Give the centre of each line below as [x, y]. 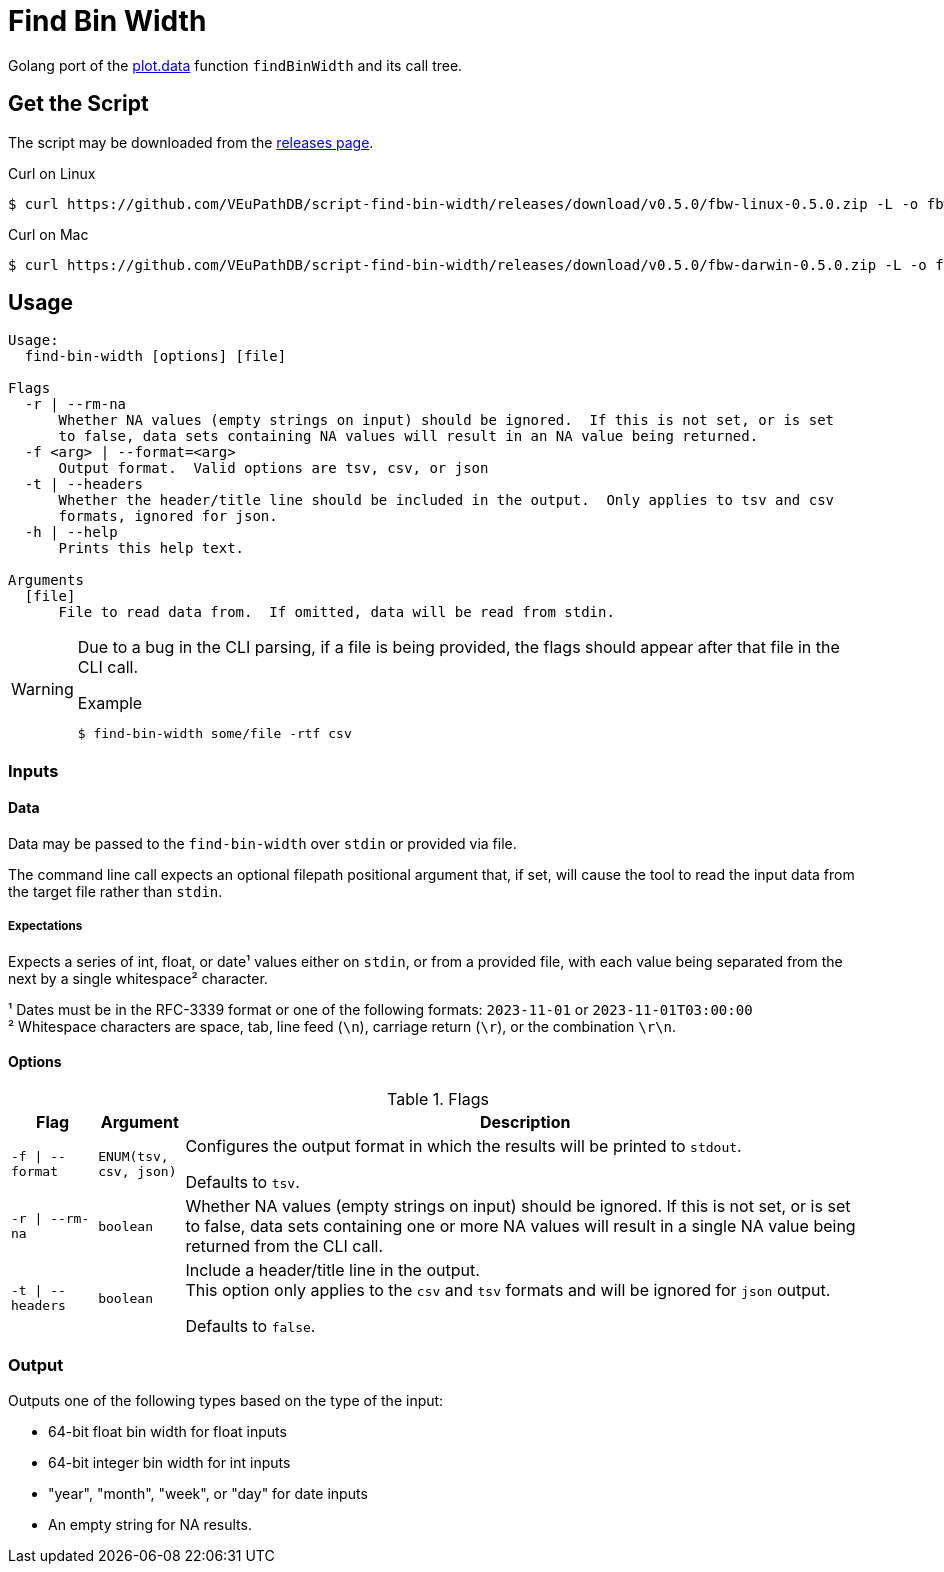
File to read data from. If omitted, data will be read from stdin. [336, 612]
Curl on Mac [48, 234]
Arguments [46, 580]
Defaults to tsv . [242, 1182]
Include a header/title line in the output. [332, 1270]
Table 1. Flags [438, 1099]
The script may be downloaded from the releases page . [191, 142]
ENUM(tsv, [133, 1157]
